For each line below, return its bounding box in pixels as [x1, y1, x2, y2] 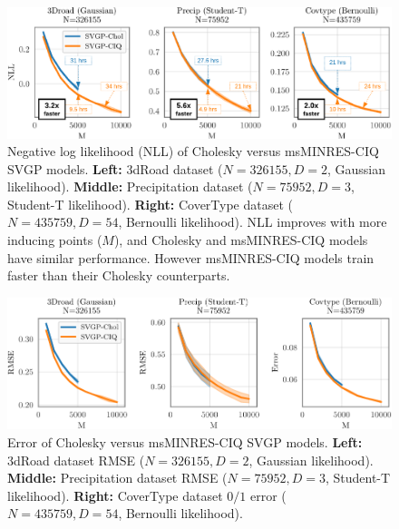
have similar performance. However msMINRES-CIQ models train [7, 248, 375, 267]
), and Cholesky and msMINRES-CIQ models [113, 230, 368, 250]
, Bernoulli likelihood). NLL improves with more [118, 212, 387, 231]
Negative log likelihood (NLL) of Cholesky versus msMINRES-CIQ [7, 142, 379, 161]
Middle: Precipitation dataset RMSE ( [7, 468, 228, 487]
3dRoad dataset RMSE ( [7, 450, 145, 469]
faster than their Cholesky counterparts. [7, 266, 230, 285]
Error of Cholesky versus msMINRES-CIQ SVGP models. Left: [7, 433, 363, 452]
